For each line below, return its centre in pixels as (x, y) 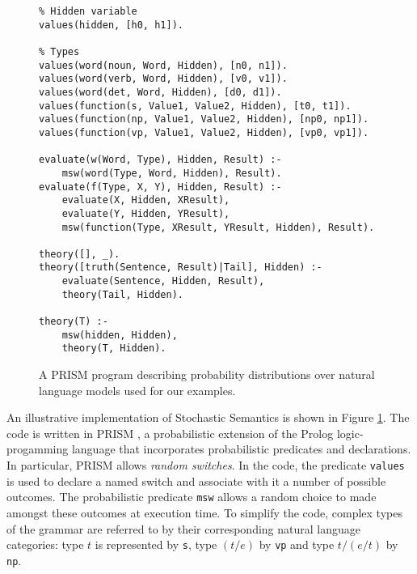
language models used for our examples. (137, 390)
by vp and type (297, 544)
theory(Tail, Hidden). (122, 294)
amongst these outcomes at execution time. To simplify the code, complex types (204, 512)
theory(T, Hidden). (114, 349)
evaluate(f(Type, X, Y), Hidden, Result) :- (160, 187)
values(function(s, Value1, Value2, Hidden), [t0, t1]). (195, 106)
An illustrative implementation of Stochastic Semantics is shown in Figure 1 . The (208, 417)
